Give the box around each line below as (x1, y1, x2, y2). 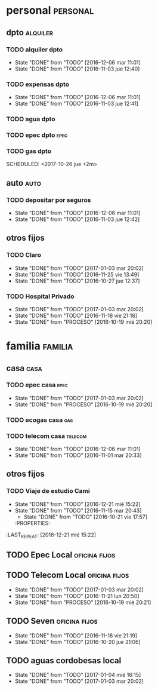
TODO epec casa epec (6, 381, 69, 389)
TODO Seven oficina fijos (6, 616, 98, 626)
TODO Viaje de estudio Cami (6, 487, 91, 495)
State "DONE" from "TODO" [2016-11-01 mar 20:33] (14, 452, 142, 459)
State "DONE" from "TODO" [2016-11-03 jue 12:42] (14, 216, 140, 223)
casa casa (6, 363, 43, 373)
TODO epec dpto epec (6, 131, 67, 139)
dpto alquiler (6, 27, 54, 38)
